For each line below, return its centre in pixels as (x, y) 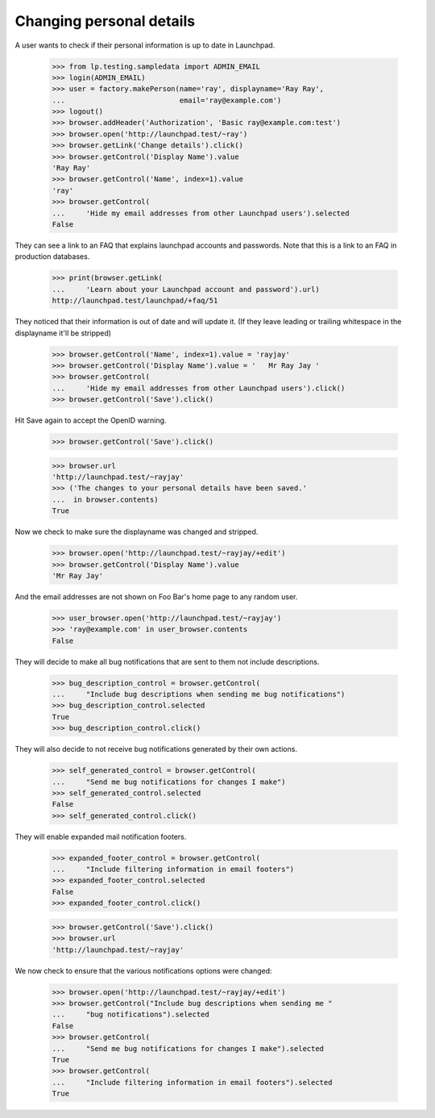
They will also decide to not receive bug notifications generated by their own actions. (156, 749)
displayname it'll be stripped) (63, 333)
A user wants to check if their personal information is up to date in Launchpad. (145, 45)
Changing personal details (105, 21)
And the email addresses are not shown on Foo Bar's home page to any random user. (156, 596)
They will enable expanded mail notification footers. (101, 836)
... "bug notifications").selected (130, 1015)
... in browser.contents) (105, 499)
